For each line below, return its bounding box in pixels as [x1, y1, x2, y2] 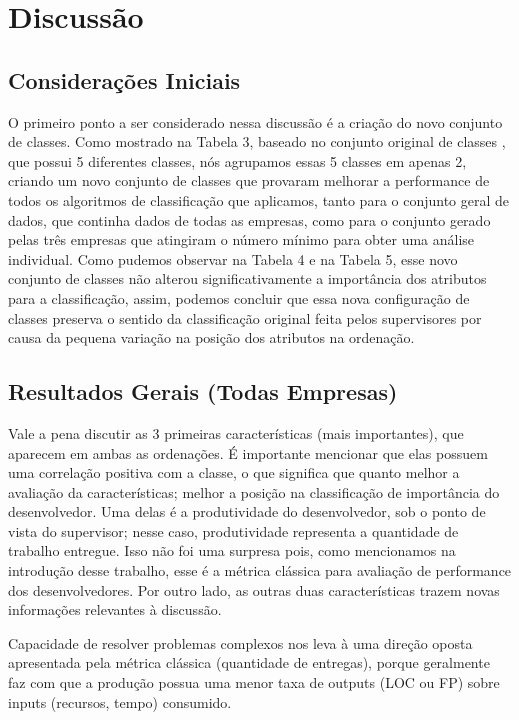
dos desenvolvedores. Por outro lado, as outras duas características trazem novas [8, 579, 500, 600]
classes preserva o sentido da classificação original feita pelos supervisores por [8, 307, 482, 328]
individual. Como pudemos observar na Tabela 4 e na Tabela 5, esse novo [8, 248, 458, 269]
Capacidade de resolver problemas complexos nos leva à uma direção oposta [8, 632, 473, 653]
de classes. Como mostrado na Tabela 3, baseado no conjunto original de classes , [8, 131, 506, 152]
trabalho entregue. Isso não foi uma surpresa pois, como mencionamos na [8, 540, 456, 561]
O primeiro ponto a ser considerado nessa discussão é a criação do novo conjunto [8, 111, 503, 132]
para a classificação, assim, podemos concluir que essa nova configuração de [8, 287, 470, 308]
